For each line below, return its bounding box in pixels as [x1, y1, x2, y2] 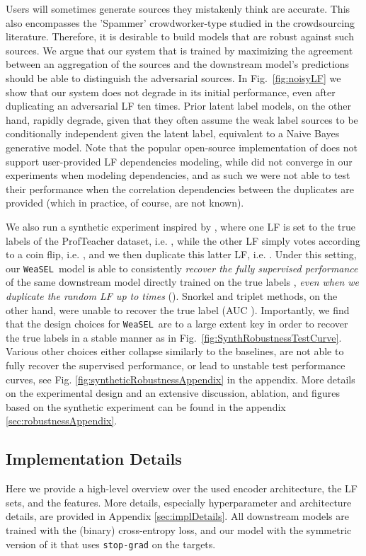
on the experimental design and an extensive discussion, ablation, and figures [6, 386, 340, 400]
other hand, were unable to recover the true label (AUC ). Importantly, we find [6, 302, 350, 317]
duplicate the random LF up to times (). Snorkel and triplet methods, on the [6, 288, 338, 303]
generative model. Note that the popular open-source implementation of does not [6, 139, 358, 154]
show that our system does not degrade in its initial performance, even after [6, 84, 336, 99]
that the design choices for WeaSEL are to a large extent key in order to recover [6, 316, 348, 331]
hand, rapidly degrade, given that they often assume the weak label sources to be [6, 112, 358, 127]
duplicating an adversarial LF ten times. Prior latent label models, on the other [6, 98, 351, 113]
